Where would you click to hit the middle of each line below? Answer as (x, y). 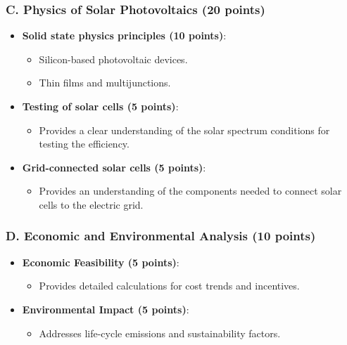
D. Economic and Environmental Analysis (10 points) (161, 236)
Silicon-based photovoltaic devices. (113, 59)
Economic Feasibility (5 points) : (101, 262)
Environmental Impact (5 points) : (106, 309)
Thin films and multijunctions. (105, 83)
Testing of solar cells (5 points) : (100, 106)
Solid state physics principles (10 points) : (124, 35)
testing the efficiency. (84, 144)
